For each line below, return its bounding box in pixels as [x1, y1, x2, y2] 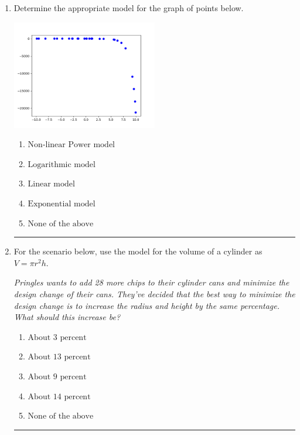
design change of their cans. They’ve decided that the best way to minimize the [13, 288, 295, 300]
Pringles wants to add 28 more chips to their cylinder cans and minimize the [13, 276, 289, 288]
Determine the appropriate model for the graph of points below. [13, 2, 244, 13]
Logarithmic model [28, 160, 96, 169]
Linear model [28, 180, 75, 189]
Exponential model [28, 200, 96, 209]
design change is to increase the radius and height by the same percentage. [13, 299, 279, 311]
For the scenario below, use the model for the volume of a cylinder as [13, 245, 262, 257]
